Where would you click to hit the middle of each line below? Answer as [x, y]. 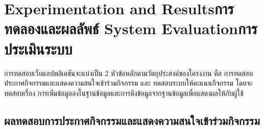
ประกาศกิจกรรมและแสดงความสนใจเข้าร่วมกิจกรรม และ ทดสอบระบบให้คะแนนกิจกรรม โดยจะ [128, 83]
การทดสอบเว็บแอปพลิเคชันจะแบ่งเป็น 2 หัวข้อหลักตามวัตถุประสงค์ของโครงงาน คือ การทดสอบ [129, 73]
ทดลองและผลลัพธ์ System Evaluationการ [131, 28]
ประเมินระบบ [38, 48]
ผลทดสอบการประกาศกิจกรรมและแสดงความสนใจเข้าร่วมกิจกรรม [132, 120]
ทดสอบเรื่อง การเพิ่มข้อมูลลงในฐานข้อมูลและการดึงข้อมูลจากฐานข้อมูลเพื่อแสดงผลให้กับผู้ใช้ [124, 93]
